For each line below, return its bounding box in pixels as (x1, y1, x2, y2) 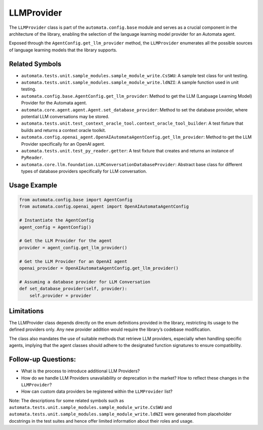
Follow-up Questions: (9, 355, 76, 364)
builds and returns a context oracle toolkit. (21, 127, 106, 133)
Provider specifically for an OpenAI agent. (21, 141, 106, 147)
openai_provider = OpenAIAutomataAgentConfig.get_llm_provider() (19, 265, 179, 271)
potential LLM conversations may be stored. (21, 113, 110, 119)
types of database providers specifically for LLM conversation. (21, 169, 147, 174)
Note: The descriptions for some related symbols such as (9, 397, 124, 403)
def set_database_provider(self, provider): (19, 286, 128, 292)
